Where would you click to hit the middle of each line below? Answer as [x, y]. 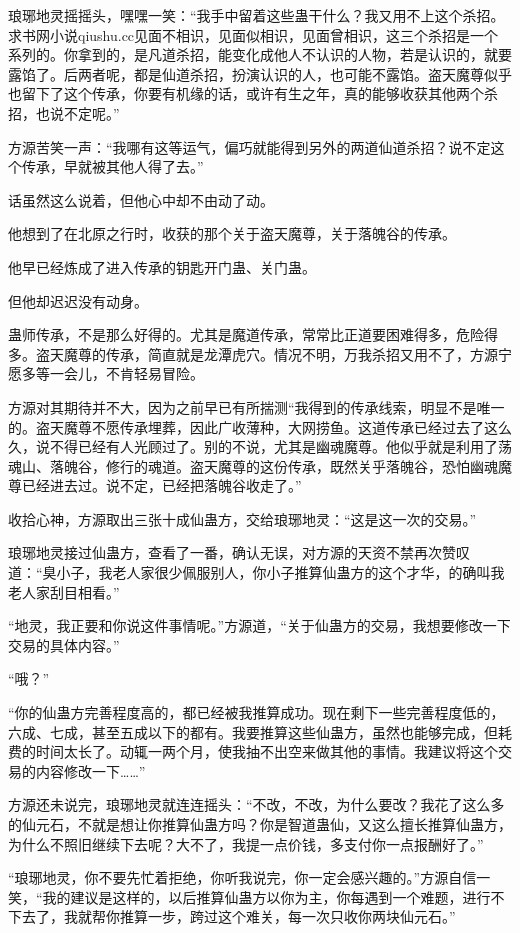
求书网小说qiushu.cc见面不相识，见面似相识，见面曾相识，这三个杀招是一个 [253, 34]
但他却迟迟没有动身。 [78, 300]
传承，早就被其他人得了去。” [112, 166]
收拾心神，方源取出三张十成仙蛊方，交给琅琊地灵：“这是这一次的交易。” [242, 518]
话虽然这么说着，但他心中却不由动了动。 [141, 199]
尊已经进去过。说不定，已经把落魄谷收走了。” [155, 485]
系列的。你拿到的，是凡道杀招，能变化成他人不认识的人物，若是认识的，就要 [260, 54]
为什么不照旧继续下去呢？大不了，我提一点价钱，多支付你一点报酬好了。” [246, 843]
